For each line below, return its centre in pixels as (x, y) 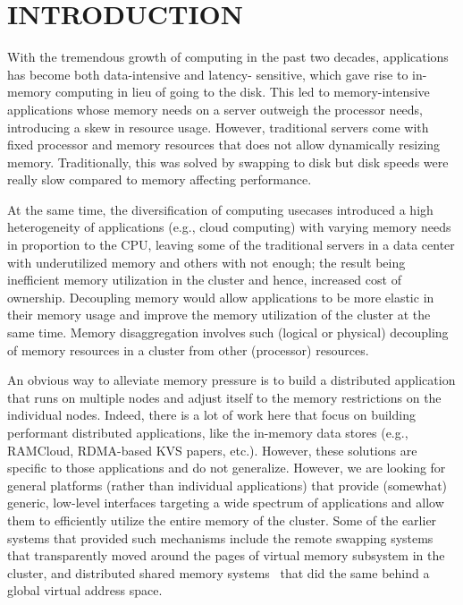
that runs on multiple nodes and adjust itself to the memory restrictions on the (224, 397)
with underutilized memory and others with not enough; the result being (206, 262)
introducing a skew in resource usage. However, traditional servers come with (218, 127)
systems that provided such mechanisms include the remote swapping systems (220, 537)
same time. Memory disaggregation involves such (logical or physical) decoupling (228, 332)
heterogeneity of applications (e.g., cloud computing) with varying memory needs (229, 227)
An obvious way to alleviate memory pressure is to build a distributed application (231, 380)
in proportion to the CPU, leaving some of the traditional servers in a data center (231, 245)
